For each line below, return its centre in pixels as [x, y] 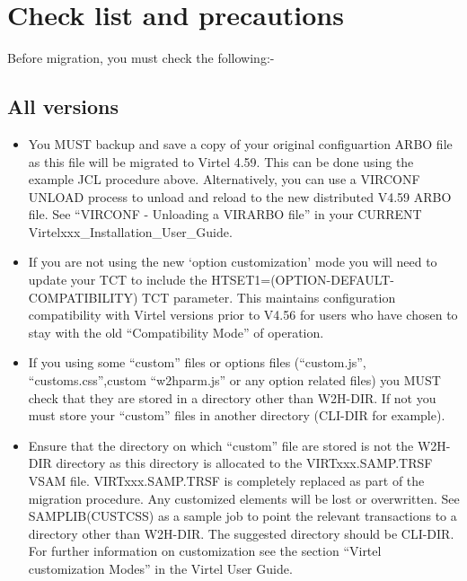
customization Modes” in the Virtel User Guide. [160, 568]
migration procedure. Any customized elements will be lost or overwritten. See [244, 498]
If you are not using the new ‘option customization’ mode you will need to [233, 262]
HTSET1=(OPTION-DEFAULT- [303, 280]
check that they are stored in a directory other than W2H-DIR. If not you [232, 397]
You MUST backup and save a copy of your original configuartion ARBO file [240, 143]
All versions [63, 106]
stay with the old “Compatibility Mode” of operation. [176, 332]
